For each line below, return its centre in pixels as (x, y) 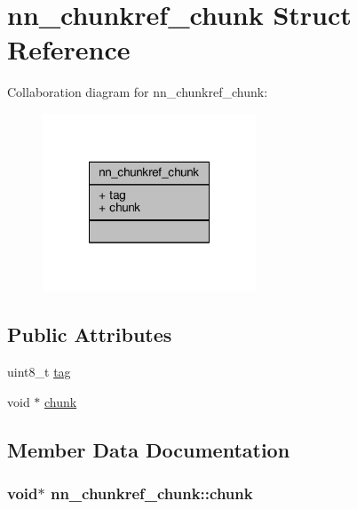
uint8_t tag (39, 372)
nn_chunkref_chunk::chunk (151, 493)
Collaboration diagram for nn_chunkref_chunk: (138, 92)
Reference (69, 49)
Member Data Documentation (149, 449)
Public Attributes (90, 334)
